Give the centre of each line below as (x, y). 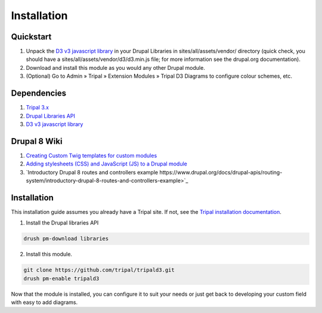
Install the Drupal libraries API (62, 223)
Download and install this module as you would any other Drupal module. (115, 67)
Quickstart (31, 37)
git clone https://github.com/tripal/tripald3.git (99, 270)
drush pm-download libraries (66, 239)
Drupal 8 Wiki (37, 141)
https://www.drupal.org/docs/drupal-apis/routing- (221, 172)
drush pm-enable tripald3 (61, 278)
